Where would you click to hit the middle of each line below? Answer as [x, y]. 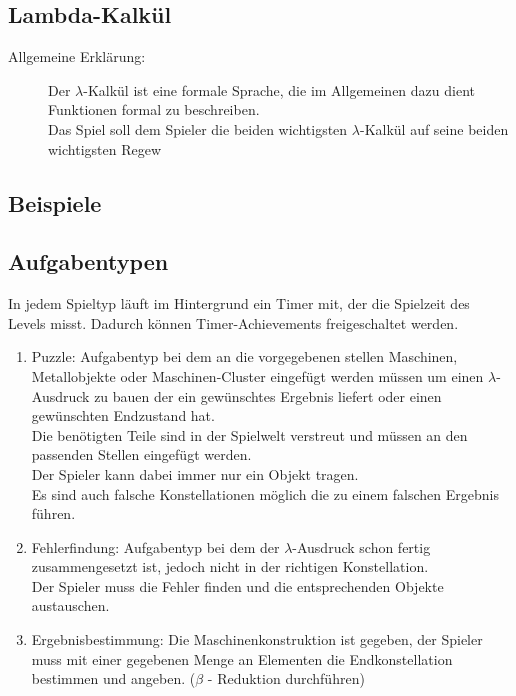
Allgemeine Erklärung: [77, 56]
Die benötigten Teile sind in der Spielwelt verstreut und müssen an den [249, 434]
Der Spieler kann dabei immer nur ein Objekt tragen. [195, 473]
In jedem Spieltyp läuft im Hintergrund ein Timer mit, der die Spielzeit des [239, 303]
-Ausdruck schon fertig [361, 546]
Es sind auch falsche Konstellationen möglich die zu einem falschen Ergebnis [265, 493]
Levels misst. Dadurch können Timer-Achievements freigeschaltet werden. [233, 322]
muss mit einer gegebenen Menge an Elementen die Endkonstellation [242, 658]
